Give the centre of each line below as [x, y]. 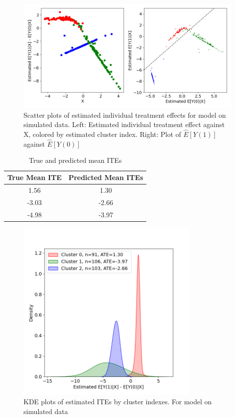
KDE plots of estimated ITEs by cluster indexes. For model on [118, 402]
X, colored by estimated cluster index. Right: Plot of [102, 134]
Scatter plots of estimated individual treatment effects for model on [125, 115]
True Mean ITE [35, 177]
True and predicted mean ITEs [75, 160]
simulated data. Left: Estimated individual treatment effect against [124, 124]
